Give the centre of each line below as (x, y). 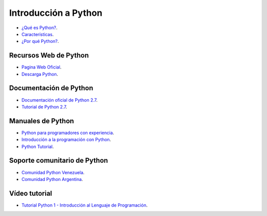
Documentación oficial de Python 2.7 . (60, 100)
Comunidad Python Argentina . (52, 179)
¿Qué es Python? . (40, 28)
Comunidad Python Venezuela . (53, 172)
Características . (38, 34)
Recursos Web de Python (49, 55)
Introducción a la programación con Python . (66, 140)
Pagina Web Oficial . (42, 67)
